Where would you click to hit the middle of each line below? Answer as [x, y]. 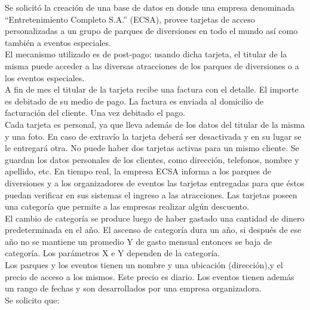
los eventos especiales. [45, 77]
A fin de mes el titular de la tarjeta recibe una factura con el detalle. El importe [152, 89]
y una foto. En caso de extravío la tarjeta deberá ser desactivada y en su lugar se [153, 136]
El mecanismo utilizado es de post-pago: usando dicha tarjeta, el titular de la [146, 54]
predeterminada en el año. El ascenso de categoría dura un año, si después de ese [153, 230]
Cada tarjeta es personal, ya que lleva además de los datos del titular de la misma [155, 124]
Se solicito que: [32, 300]
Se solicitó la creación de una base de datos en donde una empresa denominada [150, 7]
